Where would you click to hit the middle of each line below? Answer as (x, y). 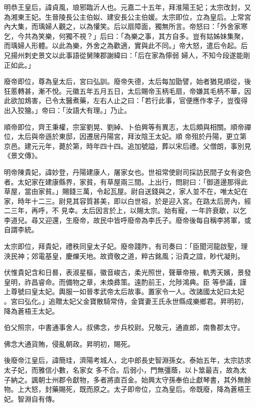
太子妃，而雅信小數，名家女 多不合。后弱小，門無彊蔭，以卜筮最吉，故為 (122, 370)
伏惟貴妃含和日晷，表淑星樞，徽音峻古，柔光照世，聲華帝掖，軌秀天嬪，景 (124, 272)
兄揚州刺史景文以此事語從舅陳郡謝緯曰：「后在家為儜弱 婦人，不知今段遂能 (124, 55)
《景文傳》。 (23, 155)
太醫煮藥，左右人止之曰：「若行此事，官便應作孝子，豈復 (150, 100)
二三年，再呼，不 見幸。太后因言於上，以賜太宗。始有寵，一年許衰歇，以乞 (125, 210)
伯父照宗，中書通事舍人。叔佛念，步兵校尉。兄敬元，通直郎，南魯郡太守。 (124, 327)
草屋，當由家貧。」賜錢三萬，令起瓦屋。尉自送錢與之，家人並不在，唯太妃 (122, 191)
